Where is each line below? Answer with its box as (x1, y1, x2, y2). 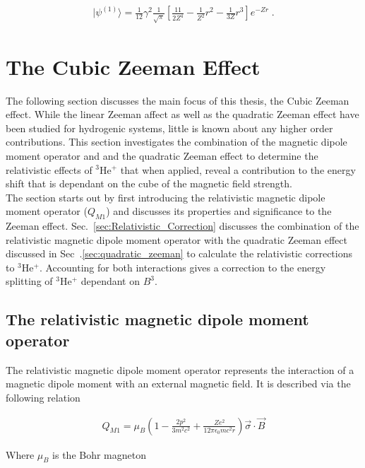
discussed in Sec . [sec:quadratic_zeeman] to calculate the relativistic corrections (6, 246, 352, 261)
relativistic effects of (6, 162, 92, 177)
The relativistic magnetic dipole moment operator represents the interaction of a (6, 362, 354, 377)
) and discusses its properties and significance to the (106, 204, 332, 218)
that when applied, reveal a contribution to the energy (120, 162, 356, 177)
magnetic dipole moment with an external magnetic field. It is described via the (6, 376, 351, 391)
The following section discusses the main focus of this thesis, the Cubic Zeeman (6, 93, 349, 107)
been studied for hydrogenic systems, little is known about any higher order (6, 120, 333, 135)
